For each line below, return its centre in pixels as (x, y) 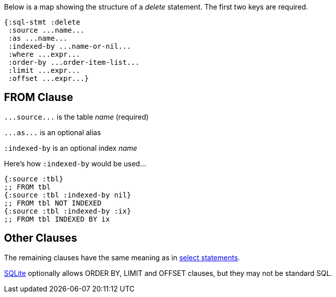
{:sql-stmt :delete (42, 22)
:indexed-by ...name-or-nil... (70, 46)
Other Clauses (41, 238)
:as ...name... (38, 38)
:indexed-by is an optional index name (71, 148)
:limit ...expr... (44, 70)
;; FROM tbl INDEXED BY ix (57, 219)
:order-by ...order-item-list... (74, 62)
